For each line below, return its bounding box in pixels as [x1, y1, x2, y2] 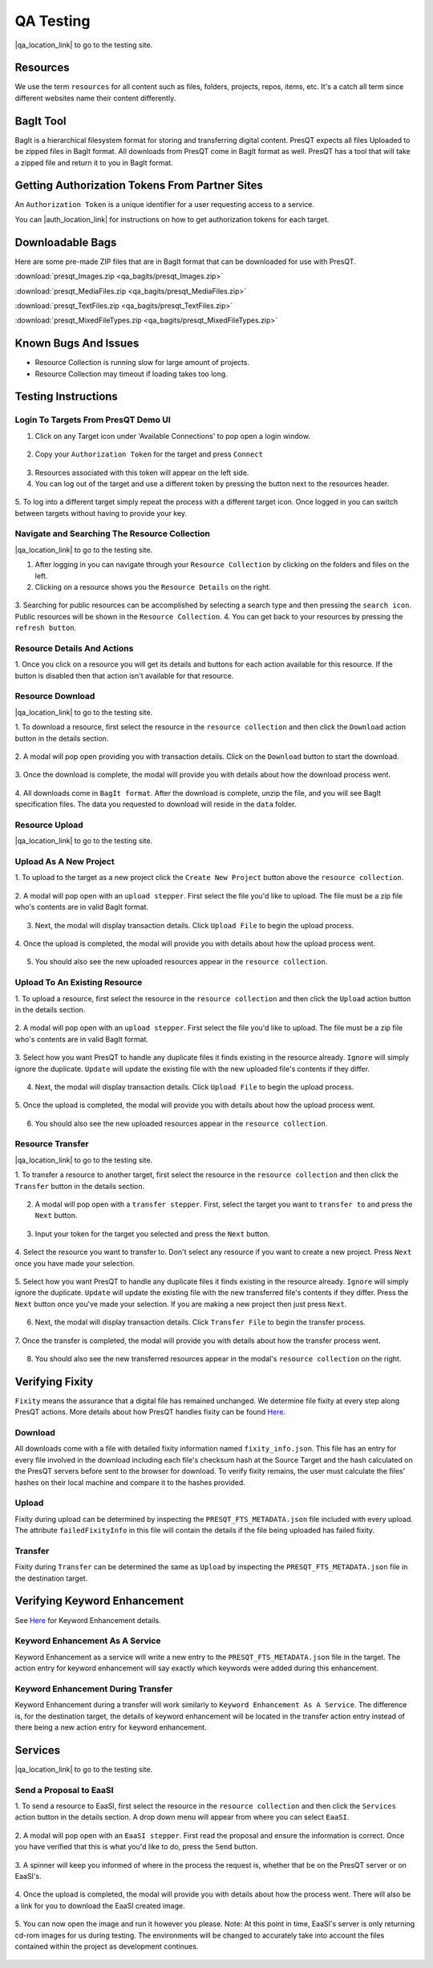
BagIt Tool [14, 114, 67, 128]
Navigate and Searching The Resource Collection [14, 528, 211, 539]
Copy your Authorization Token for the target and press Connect [34, 449, 264, 459]
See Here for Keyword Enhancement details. [14, 1615, 162, 1625]
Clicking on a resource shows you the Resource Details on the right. [34, 582, 272, 592]
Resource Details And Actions [14, 643, 134, 654]
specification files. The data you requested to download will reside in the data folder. [14, 799, 297, 810]
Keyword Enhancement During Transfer [14, 1683, 173, 1694]
